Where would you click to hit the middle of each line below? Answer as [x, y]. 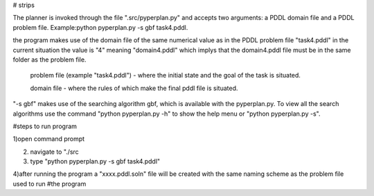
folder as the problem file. [50, 60]
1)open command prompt [49, 139]
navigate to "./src [54, 152]
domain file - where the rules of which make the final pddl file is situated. [134, 88]
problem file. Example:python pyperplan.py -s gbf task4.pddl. [100, 27]
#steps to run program [45, 126]
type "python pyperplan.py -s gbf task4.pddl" [95, 161]
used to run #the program [50, 184]
